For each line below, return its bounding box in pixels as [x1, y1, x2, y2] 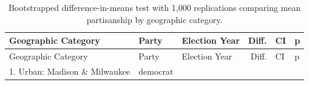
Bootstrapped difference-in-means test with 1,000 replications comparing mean [8, 1, 301, 13]
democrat [138, 64, 174, 77]
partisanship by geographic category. [86, 13, 223, 25]
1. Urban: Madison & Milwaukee [9, 64, 131, 77]
